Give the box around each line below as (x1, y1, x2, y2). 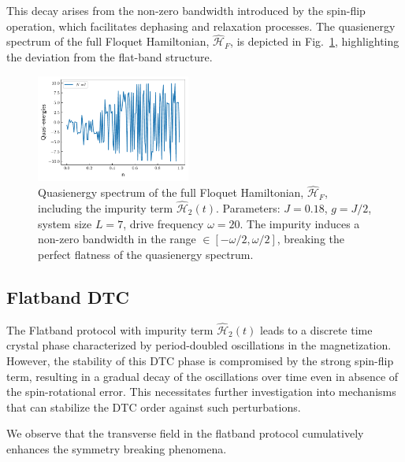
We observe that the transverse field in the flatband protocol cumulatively (6, 425, 364, 442)
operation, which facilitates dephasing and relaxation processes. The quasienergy (6, 17, 396, 34)
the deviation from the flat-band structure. (6, 49, 213, 65)
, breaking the (277, 231, 344, 247)
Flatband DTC (6, 284, 129, 309)
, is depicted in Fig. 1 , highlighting (230, 33, 399, 50)
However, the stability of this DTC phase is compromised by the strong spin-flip (6, 352, 394, 368)
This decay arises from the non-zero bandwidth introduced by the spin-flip (6, 2, 366, 18)
